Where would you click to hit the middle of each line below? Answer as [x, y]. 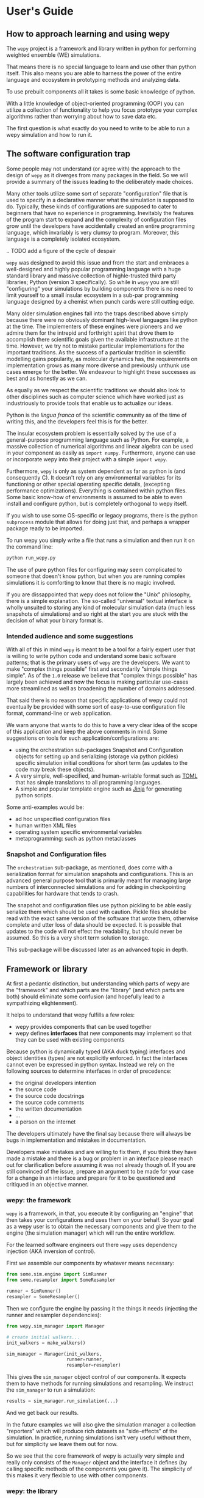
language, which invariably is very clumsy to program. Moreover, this [93, 232]
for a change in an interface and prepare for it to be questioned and [91, 1178]
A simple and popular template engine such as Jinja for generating [98, 789]
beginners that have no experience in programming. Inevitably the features [100, 213]
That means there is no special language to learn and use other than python [101, 67]
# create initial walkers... [43, 1337]
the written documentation [48, 1109]
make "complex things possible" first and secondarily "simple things [92, 669]
